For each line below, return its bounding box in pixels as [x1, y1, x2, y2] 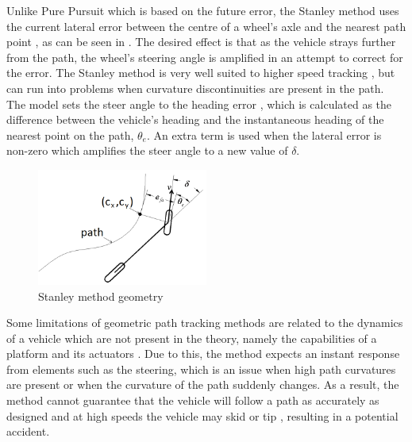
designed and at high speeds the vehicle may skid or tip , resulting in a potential [6, 407, 399, 424]
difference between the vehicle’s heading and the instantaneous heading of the [6, 111, 384, 128]
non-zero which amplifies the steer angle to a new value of [6, 142, 288, 159]
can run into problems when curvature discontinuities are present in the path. [6, 79, 384, 96]
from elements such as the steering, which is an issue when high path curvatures [6, 360, 396, 377]
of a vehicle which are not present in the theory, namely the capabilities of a [6, 329, 377, 346]
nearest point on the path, [6, 126, 134, 143]
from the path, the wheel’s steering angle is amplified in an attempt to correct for [6, 48, 403, 65]
